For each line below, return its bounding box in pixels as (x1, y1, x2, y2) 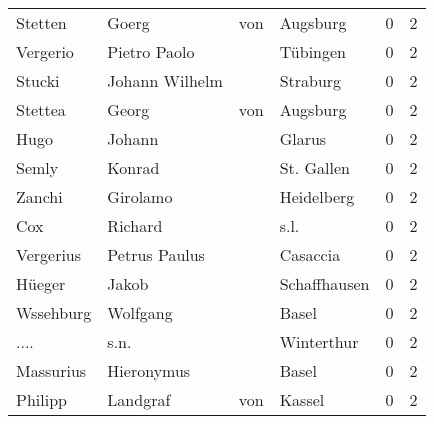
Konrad (107, 156, 160, 179)
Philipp (16, 388, 67, 411)
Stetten (16, 11, 67, 34)
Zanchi (16, 185, 63, 208)
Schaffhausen (279, 272, 370, 295)
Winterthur (279, 330, 359, 353)
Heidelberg (279, 185, 355, 208)
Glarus (279, 127, 327, 150)
